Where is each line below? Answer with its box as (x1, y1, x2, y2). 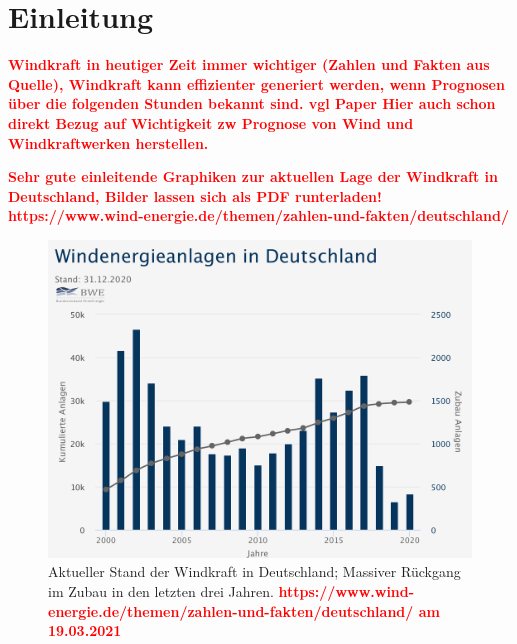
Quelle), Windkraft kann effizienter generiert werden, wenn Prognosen (8, 73, 505, 94)
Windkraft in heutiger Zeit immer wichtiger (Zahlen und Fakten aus (8, 54, 490, 75)
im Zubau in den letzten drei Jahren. (48, 581, 274, 602)
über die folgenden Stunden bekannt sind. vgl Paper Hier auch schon (8, 93, 496, 114)
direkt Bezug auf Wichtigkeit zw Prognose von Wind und (8, 112, 414, 133)
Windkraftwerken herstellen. (8, 132, 209, 153)
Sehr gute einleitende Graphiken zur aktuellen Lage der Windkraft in (8, 166, 498, 187)
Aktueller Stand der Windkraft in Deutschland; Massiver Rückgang (48, 561, 461, 582)
